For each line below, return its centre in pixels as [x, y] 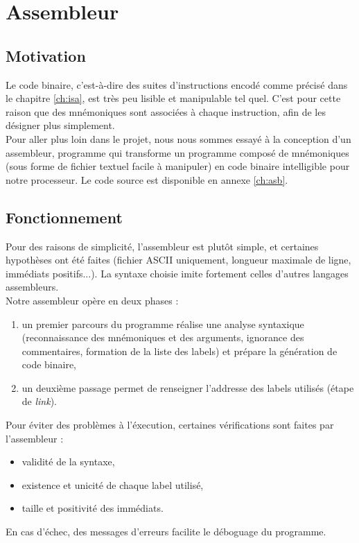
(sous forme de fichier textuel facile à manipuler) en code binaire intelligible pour [178, 166]
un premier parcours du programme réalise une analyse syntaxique [163, 324]
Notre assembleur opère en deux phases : [92, 300]
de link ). [40, 401]
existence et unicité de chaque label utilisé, [113, 484]
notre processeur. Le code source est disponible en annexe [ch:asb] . [147, 179]
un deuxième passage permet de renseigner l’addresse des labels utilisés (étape [188, 387]
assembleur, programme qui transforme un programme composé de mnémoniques [177, 152]
